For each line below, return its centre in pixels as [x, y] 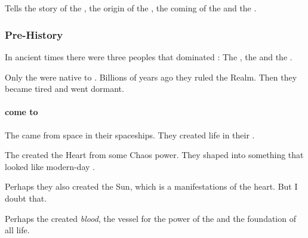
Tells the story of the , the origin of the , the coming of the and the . [131, 8]
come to [21, 112]
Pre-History [34, 34]
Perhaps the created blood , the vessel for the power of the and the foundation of [150, 218]
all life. [17, 230]
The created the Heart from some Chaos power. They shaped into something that [154, 155]
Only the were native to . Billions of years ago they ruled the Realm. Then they [151, 77]
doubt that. [26, 198]
